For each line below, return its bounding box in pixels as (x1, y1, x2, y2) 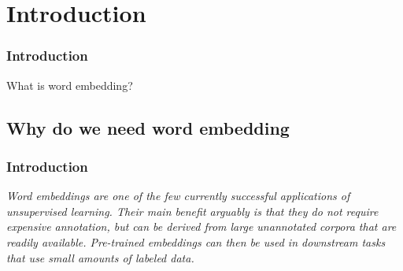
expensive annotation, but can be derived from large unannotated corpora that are (6, 218, 397, 235)
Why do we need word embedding (6, 115, 290, 139)
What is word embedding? (6, 76, 133, 93)
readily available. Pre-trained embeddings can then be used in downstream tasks (6, 233, 386, 250)
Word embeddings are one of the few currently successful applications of (6, 187, 350, 204)
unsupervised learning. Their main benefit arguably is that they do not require (6, 202, 379, 219)
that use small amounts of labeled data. (6, 249, 194, 265)
